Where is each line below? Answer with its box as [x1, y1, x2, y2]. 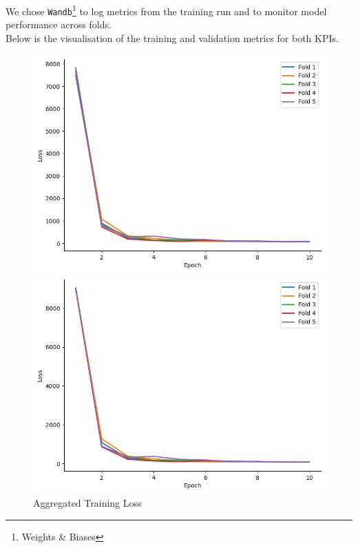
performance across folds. [6, 17, 112, 32]
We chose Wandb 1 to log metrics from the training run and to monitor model [6, 2, 327, 18]
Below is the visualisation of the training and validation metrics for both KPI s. [6, 30, 339, 45]
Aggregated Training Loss [33, 496, 142, 510]
